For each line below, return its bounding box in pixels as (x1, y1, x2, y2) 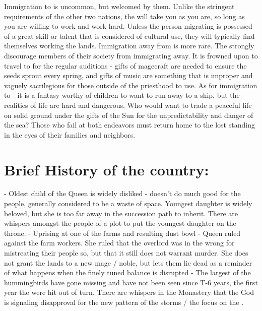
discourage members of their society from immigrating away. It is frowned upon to (4, 50, 258, 60)
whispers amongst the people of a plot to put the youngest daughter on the (4, 218, 236, 228)
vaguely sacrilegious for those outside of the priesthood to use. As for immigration (4, 80, 257, 90)
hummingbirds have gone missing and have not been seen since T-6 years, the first (4, 277, 258, 287)
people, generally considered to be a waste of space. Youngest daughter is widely (4, 198, 252, 209)
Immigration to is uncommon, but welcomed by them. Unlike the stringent (4, 1, 235, 11)
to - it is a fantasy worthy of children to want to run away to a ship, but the (4, 90, 240, 100)
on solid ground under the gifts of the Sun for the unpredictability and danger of (4, 109, 253, 120)
